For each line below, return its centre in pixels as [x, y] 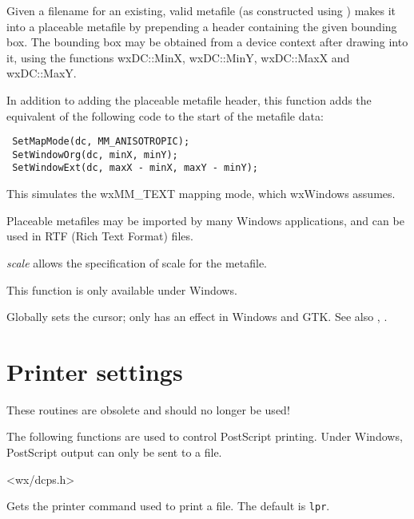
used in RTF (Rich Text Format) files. [100, 236]
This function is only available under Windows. [122, 289]
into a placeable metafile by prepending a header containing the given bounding [202, 26]
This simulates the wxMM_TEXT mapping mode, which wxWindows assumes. [201, 194]
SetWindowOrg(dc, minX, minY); [95, 155]
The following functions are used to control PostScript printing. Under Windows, [205, 436]
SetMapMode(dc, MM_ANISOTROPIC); [101, 142]
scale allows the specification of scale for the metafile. [137, 262]
